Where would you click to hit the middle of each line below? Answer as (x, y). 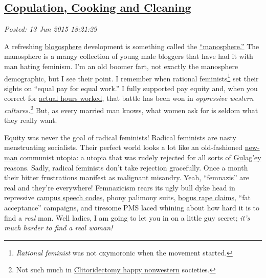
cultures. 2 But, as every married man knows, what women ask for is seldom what (131, 109)
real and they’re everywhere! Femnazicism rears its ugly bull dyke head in (120, 187)
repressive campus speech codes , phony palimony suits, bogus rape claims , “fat (127, 197)
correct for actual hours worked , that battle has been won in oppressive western (129, 98)
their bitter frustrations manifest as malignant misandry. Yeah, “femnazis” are (127, 177)
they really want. (31, 120)
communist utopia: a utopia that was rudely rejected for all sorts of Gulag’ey (141, 157)
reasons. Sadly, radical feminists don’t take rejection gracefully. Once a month (126, 167)
